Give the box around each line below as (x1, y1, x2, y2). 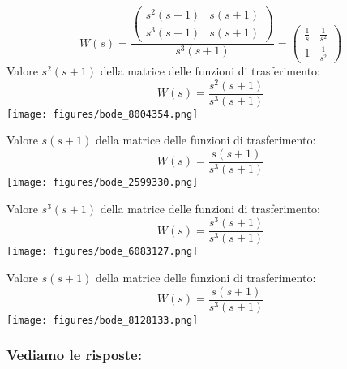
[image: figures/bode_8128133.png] (6, 314, 199, 326)
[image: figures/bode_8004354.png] (6, 108, 199, 120)
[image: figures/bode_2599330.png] (6, 176, 199, 188)
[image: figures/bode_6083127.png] (6, 246, 199, 258)
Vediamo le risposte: (6, 345, 142, 365)
